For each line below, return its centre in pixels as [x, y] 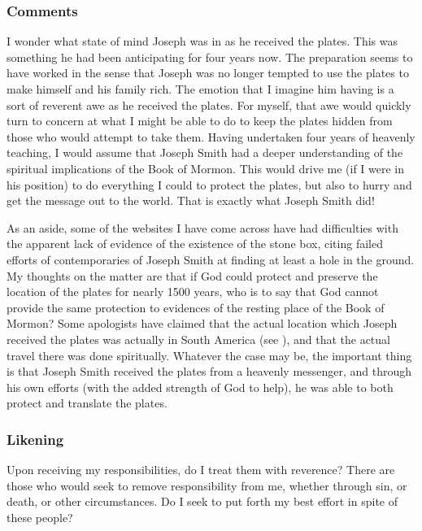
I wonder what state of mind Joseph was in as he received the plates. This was [202, 41]
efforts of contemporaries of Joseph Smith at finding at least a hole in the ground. [211, 259]
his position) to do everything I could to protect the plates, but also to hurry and [209, 184]
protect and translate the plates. [87, 403]
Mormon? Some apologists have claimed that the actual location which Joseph [202, 323]
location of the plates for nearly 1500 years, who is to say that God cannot [193, 292]
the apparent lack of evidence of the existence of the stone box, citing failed [195, 244]
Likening [35, 439]
